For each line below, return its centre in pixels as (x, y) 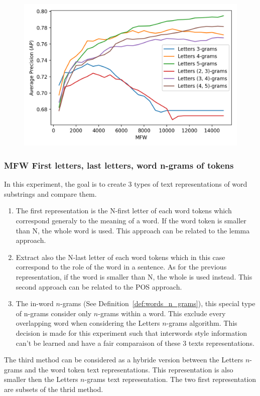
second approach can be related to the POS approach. (99, 286)
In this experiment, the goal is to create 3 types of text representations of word (126, 184)
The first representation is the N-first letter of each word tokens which (124, 211)
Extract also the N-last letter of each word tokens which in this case (120, 257)
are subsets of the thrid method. (54, 389)
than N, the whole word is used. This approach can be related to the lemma (133, 230)
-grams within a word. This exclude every (162, 313)
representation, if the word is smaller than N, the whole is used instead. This (134, 276)
